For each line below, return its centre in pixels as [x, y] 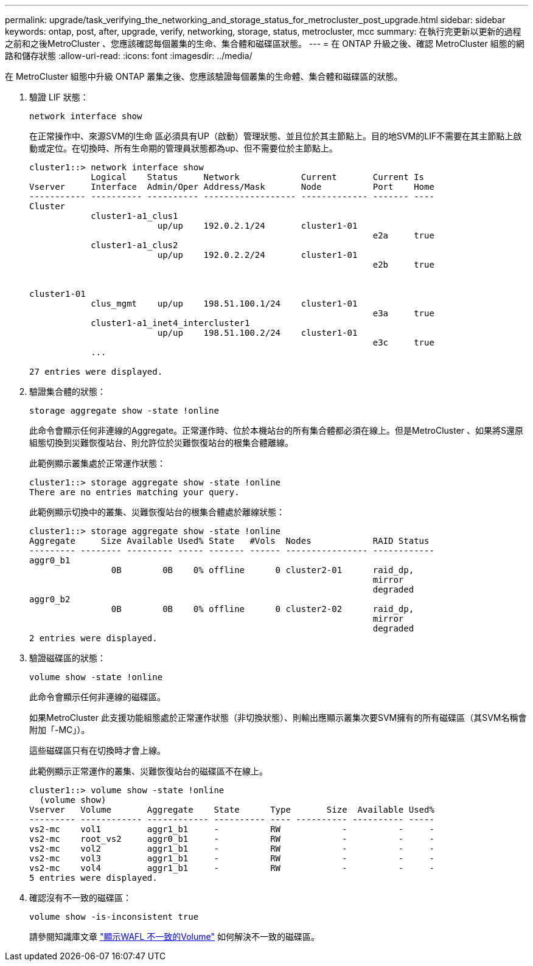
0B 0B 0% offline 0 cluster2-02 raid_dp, [263, 609]
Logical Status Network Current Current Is [258, 177]
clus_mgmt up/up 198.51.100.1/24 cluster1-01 [224, 304]
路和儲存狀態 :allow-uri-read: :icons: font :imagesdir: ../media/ [129, 56]
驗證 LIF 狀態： [59, 97]
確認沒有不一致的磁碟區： [80, 898]
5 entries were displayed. [93, 878]
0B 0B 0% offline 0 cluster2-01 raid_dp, [263, 570]
